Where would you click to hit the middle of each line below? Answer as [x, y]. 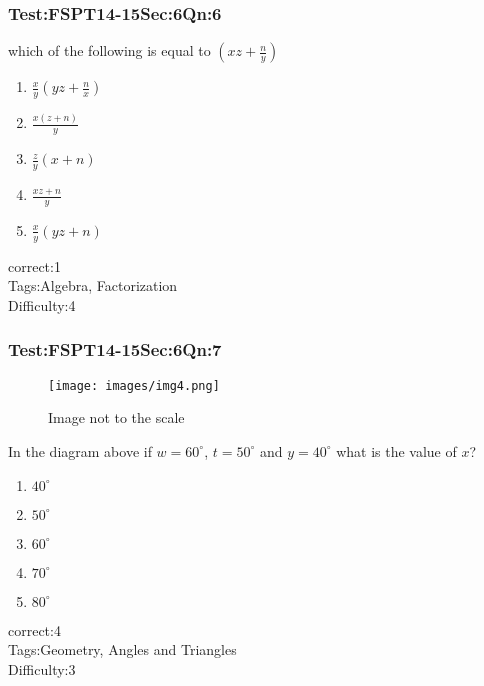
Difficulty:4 [42, 304]
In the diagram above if [80, 450]
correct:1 [34, 265]
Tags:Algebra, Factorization [93, 285]
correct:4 [34, 629]
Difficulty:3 [42, 668]
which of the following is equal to [109, 50]
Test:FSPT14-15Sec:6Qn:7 [115, 349]
